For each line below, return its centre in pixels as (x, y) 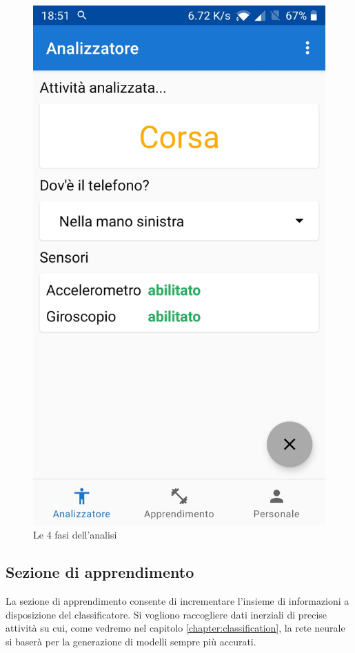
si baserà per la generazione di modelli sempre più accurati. (131, 641)
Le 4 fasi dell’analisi (75, 535)
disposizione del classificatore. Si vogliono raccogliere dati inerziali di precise (166, 614)
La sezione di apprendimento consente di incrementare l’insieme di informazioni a (177, 601)
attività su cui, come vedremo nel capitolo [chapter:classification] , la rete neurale (175, 628)
